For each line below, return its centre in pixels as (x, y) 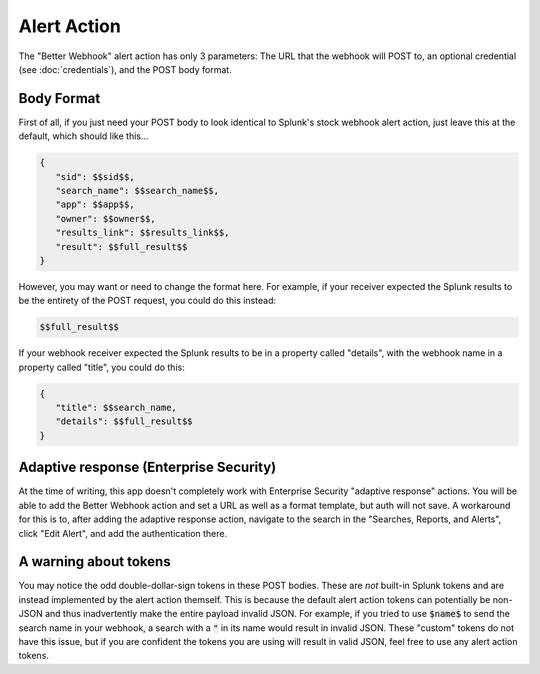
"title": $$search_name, (116, 408)
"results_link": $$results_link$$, (142, 233)
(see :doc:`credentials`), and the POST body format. (125, 69)
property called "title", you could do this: (101, 367)
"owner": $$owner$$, (106, 218)
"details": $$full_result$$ (124, 421)
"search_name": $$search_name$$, (137, 190)
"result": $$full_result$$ (121, 246)
